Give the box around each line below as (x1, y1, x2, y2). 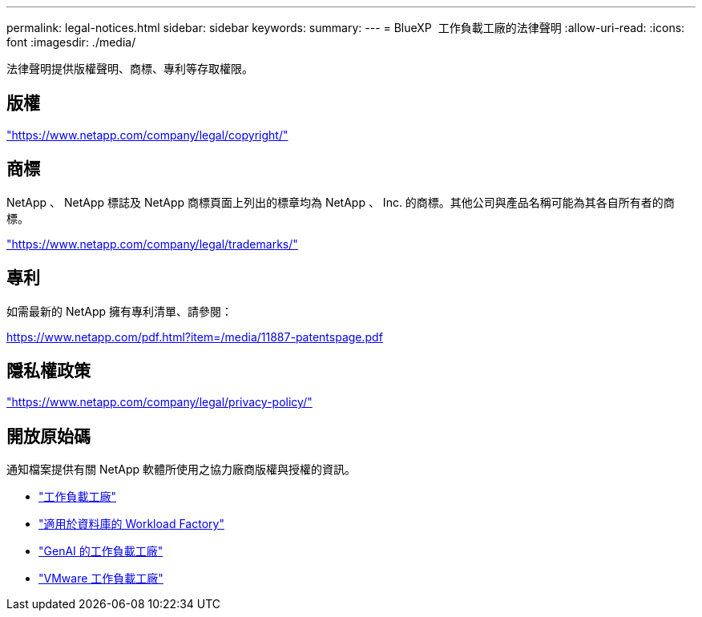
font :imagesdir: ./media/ (6, 35, 136, 49)
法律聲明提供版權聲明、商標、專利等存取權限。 (6, 62, 253, 75)
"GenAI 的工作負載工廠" (38, 544, 163, 559)
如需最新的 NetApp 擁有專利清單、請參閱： (6, 304, 232, 318)
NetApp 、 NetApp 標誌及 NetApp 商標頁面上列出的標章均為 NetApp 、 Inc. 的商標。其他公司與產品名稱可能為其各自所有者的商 (6, 195, 675, 209)
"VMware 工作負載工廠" (38, 571, 163, 586)
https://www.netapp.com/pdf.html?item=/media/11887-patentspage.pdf (6, 329, 383, 344)
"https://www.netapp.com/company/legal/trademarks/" (6, 236, 298, 251)
